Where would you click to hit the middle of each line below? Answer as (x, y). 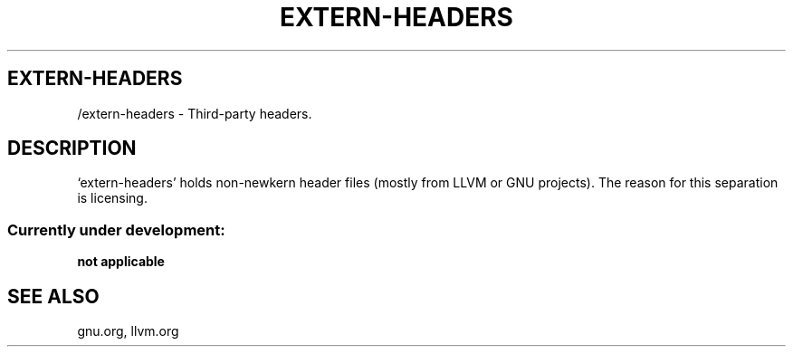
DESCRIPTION (72, 148)
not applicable (121, 262)
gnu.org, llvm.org (128, 331)
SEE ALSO (53, 296)
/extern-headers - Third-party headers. (195, 113)
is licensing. (112, 198)
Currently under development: (116, 230)
